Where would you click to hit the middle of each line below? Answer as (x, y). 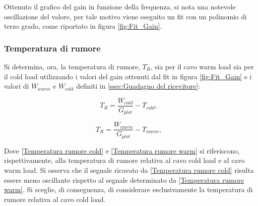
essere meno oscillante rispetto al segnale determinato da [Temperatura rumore (124, 180)
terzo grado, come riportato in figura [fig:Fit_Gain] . (83, 26)
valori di (17, 86)
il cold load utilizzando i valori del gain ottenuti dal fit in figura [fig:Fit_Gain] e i (128, 76)
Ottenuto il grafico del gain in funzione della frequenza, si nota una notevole (120, 6)
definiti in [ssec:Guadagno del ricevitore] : (138, 86)
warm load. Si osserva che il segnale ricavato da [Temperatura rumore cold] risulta (129, 170)
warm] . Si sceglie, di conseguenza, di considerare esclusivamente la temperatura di (129, 189)
